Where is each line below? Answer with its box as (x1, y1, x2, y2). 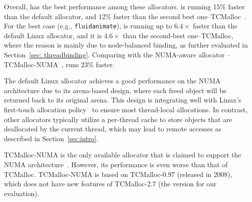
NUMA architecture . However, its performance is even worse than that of (4, 159, 228, 169)
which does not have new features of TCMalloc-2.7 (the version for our (4, 178, 217, 189)
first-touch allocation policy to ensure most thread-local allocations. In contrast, (4, 104, 248, 114)
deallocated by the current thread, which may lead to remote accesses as (4, 124, 222, 134)
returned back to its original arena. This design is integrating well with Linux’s (4, 95, 241, 105)
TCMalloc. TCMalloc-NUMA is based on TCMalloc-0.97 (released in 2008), (4, 169, 232, 179)
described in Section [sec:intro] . (4, 133, 99, 143)
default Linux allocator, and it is (4, 30, 102, 40)
